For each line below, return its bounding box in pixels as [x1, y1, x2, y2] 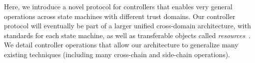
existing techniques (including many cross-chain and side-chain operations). [4, 49, 230, 59]
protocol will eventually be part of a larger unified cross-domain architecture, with [4, 21, 251, 31]
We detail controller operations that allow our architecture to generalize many [4, 40, 238, 50]
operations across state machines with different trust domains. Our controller [4, 11, 235, 21]
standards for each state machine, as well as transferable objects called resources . [4, 30, 251, 40]
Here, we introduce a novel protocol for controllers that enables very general [4, 1, 232, 11]
